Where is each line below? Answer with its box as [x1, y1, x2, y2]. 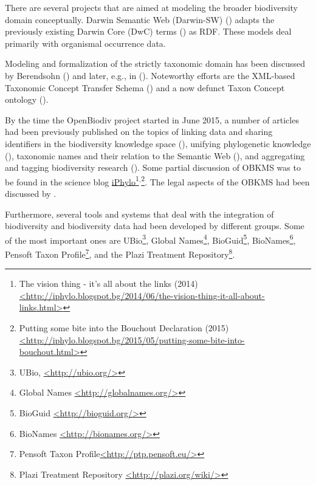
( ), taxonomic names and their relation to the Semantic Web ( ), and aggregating [5, 149, 305, 162]
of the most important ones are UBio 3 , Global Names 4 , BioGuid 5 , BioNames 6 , [5, 232, 296, 246]
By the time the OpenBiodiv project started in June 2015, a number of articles [5, 113, 299, 126]
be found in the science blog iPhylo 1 [5, 173, 139, 188]
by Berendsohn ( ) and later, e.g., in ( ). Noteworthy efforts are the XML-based [5, 69, 295, 81]
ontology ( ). [5, 93, 49, 106]
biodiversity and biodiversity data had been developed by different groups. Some [5, 219, 304, 232]
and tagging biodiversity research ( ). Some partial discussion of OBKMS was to [5, 161, 301, 174]
